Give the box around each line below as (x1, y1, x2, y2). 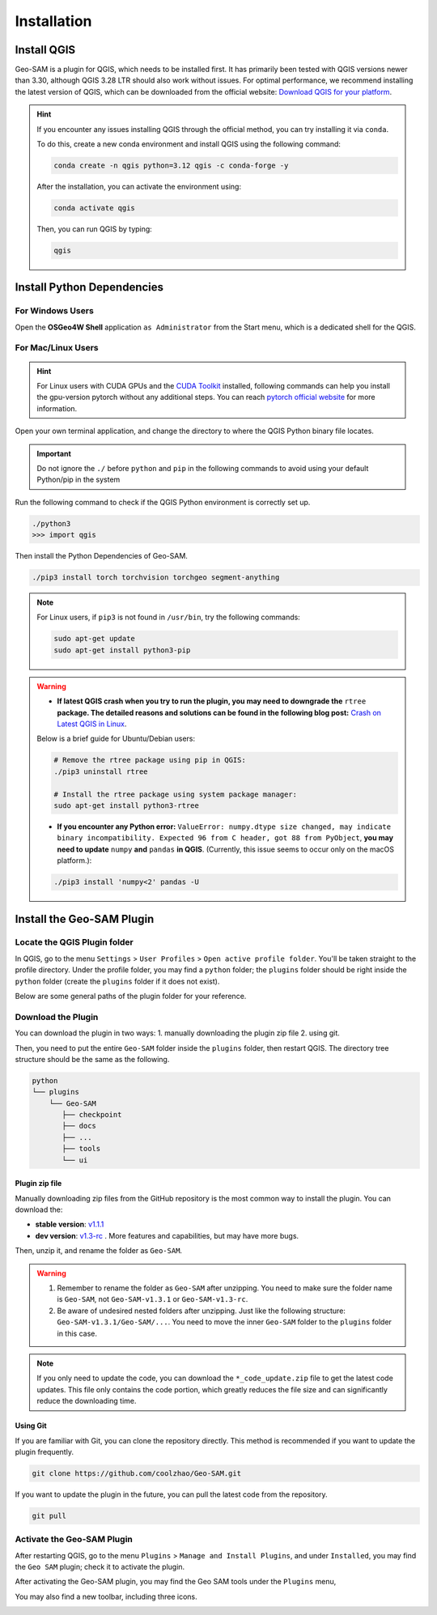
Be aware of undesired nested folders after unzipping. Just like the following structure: (57, 1306, 346, 1315)
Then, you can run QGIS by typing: (36, 223, 153, 234)
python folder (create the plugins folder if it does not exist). (15, 976, 220, 986)
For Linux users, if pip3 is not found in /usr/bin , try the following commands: (36, 612, 301, 623)
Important (36, 448, 72, 458)
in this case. (57, 1328, 97, 1338)
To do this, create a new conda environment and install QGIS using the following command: (36, 139, 342, 149)
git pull (32, 1511, 67, 1520)
